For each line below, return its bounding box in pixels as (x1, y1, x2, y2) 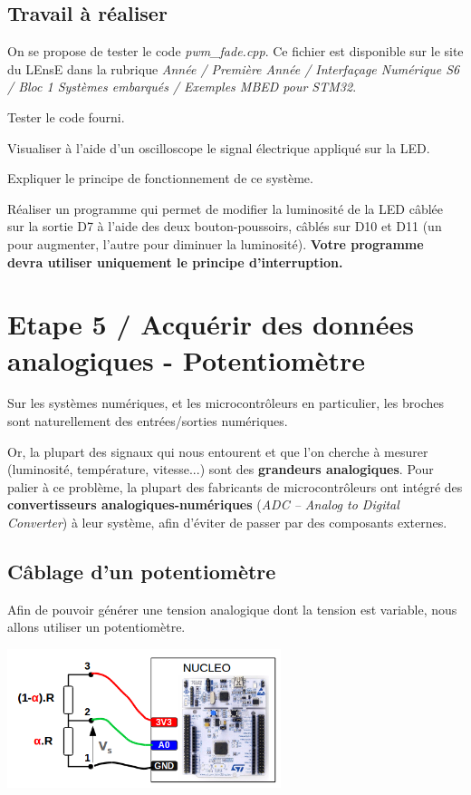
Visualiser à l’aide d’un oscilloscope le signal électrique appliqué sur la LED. (7, 138, 430, 157)
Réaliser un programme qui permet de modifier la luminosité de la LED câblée (7, 199, 443, 218)
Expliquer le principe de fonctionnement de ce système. (7, 169, 313, 188)
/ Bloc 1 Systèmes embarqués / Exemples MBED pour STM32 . (7, 77, 357, 96)
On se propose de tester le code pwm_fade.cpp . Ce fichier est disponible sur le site (7, 42, 464, 61)
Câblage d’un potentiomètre (7, 557, 276, 585)
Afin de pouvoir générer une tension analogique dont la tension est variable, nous (7, 599, 457, 618)
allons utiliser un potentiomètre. (7, 617, 186, 636)
